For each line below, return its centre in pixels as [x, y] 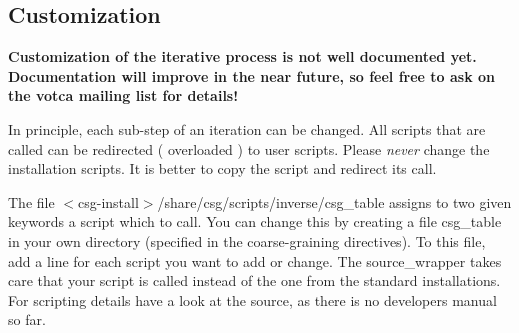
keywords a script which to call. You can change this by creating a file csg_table [255, 221]
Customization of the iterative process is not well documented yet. [242, 56]
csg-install [108, 201]
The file [31, 201]
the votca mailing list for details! [123, 95]
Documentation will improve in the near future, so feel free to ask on [252, 75]
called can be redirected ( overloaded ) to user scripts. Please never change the [249, 148]
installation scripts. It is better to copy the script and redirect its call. [222, 168]
